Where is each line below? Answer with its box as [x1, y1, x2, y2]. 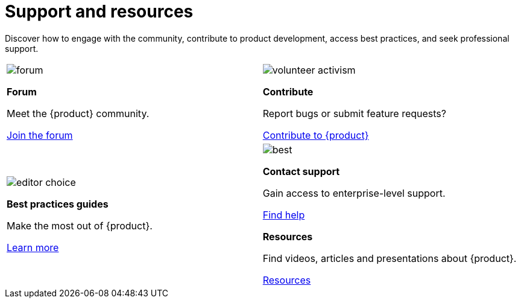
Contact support [262, 165, 340, 177]
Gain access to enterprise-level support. [262, 187, 446, 199]
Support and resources [5, 1, 194, 22]
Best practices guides [7, 197, 109, 210]
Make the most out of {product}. [7, 219, 153, 232]
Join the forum [7, 129, 73, 141]
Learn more [7, 241, 59, 254]
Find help [262, 208, 305, 221]
